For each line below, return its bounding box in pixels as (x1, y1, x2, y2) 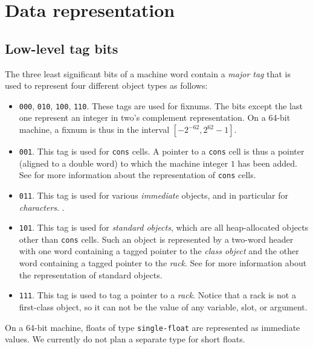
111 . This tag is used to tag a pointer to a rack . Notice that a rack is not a (19, 289, 296, 301)
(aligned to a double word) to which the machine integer (19, 156, 228, 169)
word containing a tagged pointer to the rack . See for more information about (19, 257, 307, 269)
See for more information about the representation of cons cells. (19, 168, 256, 181)
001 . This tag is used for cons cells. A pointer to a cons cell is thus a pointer (19, 145, 305, 158)
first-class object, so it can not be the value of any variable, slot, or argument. (19, 300, 308, 313)
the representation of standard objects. (19, 268, 163, 281)
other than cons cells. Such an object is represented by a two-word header (19, 232, 294, 245)
